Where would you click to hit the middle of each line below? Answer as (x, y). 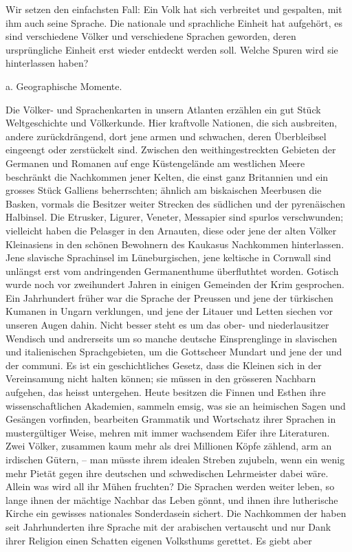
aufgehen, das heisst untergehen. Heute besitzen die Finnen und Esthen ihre (166, 392)
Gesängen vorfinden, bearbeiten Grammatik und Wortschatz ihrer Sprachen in (171, 419)
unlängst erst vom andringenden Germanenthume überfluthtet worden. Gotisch (172, 271)
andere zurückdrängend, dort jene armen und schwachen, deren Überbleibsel (166, 136)
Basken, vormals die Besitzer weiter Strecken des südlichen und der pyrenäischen (176, 203)
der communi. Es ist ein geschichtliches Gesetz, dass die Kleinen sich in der (164, 365)
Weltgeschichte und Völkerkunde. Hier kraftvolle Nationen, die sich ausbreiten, (172, 123)
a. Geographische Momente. (64, 86)
